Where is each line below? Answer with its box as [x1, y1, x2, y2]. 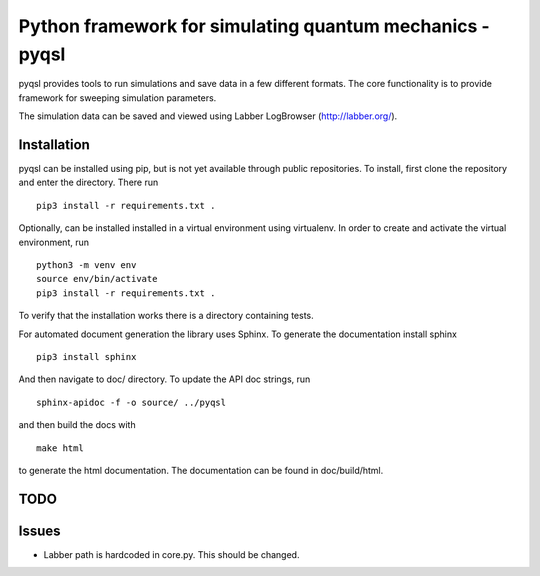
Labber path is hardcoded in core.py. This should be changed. [43, 548, 300, 560]
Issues [18, 522, 61, 539]
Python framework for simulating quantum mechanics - [18, 15, 490, 37]
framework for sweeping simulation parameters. [18, 91, 217, 104]
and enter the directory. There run [18, 176, 159, 189]
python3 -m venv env [36, 259, 137, 270]
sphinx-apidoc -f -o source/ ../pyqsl [36, 396, 227, 408]
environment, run [18, 236, 90, 248]
